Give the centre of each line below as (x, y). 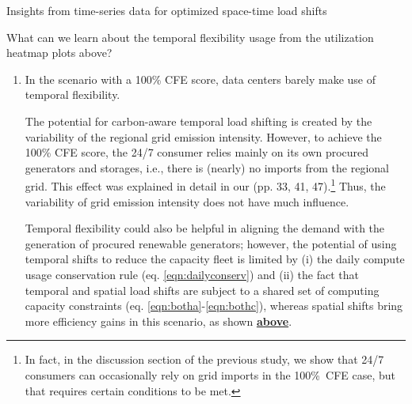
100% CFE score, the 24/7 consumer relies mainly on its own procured (197, 152)
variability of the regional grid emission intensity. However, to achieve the (203, 136)
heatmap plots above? (59, 53)
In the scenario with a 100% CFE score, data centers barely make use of (200, 79)
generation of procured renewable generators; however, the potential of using (211, 243)
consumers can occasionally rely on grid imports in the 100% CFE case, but (210, 374)
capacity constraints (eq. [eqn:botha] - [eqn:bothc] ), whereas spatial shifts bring (214, 306)
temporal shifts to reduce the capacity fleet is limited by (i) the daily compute (215, 259)
